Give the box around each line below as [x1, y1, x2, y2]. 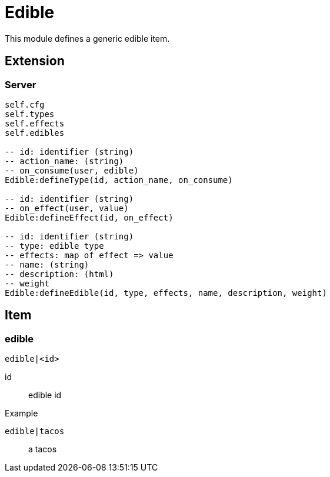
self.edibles [5, 128, 65, 138]
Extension [5, 54, 65, 69]
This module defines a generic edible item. [5, 33, 170, 44]
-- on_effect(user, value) [5, 203, 129, 213]
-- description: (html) [5, 269, 114, 279]
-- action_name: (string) [5, 156, 124, 166]
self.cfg [5, 99, 45, 109]
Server [5, 78, 36, 91]
